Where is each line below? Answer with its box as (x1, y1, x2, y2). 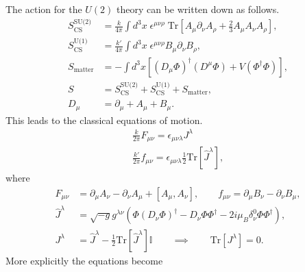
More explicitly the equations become (5, 253, 163, 267)
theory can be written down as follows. (117, 2, 280, 16)
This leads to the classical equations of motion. (5, 112, 203, 127)
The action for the (5, 2, 82, 16)
